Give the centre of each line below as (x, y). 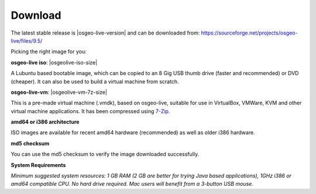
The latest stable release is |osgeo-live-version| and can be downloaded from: (105, 33)
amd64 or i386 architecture (45, 122)
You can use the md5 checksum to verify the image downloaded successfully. (105, 154)
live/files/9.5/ (27, 40)
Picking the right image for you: (49, 52)
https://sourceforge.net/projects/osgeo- (249, 33)
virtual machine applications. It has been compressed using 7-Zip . (90, 111)
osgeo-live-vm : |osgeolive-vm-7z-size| (59, 92)
